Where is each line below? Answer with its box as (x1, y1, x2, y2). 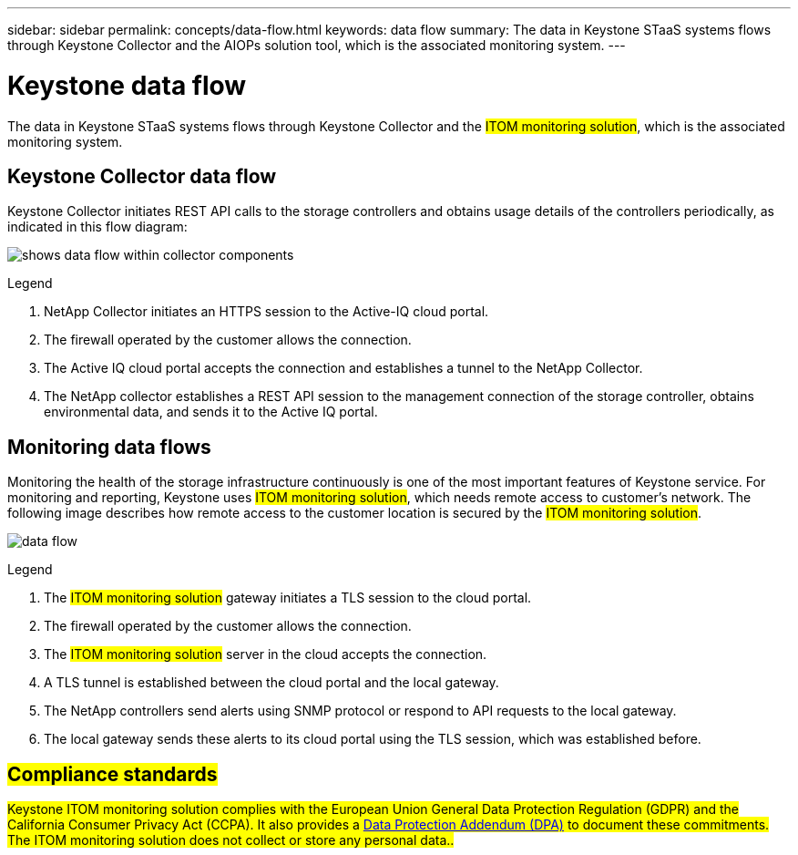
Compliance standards (7, 762, 218, 786)
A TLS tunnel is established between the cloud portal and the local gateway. (44, 675, 499, 691)
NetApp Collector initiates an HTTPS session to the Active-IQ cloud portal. (44, 304, 489, 320)
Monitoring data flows (7, 435, 211, 458)
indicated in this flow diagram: (7, 219, 188, 235)
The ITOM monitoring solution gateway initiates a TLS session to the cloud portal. (44, 590, 532, 606)
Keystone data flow (7, 69, 247, 101)
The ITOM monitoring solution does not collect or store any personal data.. (7, 832, 455, 849)
